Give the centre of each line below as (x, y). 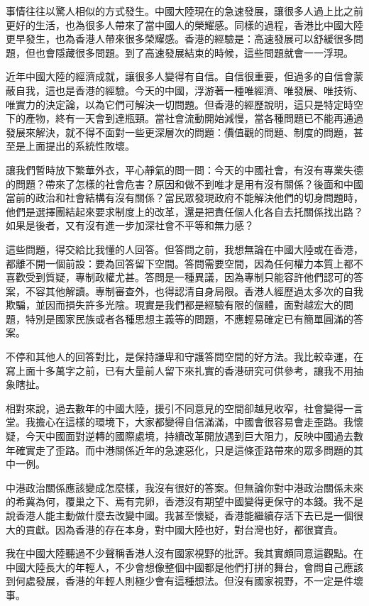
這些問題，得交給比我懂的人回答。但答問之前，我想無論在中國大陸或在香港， (184, 249)
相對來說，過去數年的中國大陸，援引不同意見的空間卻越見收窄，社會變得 (175, 408)
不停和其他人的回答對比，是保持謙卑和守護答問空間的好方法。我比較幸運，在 (184, 357)
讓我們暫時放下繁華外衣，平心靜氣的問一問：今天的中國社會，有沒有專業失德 (184, 169)
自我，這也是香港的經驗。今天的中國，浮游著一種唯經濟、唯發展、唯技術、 (189, 90)
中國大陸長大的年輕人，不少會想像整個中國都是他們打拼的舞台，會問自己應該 (184, 567)
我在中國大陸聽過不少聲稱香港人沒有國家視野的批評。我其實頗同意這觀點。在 (184, 553)
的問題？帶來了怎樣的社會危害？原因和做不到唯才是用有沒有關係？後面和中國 (184, 183)
